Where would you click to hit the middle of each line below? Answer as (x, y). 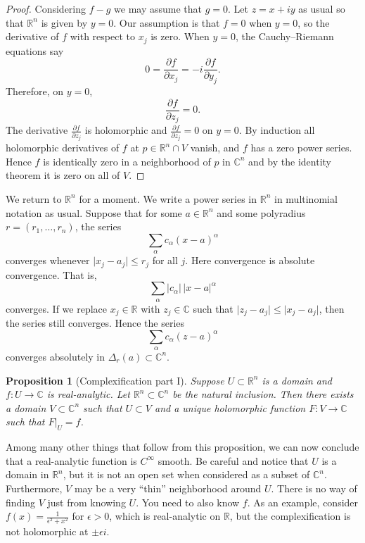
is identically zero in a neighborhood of (127, 161)
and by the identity (290, 161)
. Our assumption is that (167, 22)
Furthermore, (34, 488)
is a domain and (297, 380)
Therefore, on (35, 91)
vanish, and (215, 148)
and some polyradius (261, 212)
